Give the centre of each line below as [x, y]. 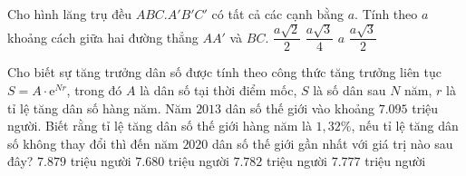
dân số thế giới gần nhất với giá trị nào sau [333, 143]
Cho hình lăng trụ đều [69, 14]
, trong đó [94, 90]
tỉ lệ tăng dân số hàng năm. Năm [100, 108]
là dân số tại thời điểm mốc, [218, 90]
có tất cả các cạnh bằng [278, 14]
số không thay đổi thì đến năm [93, 143]
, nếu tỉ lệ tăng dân [405, 126]
